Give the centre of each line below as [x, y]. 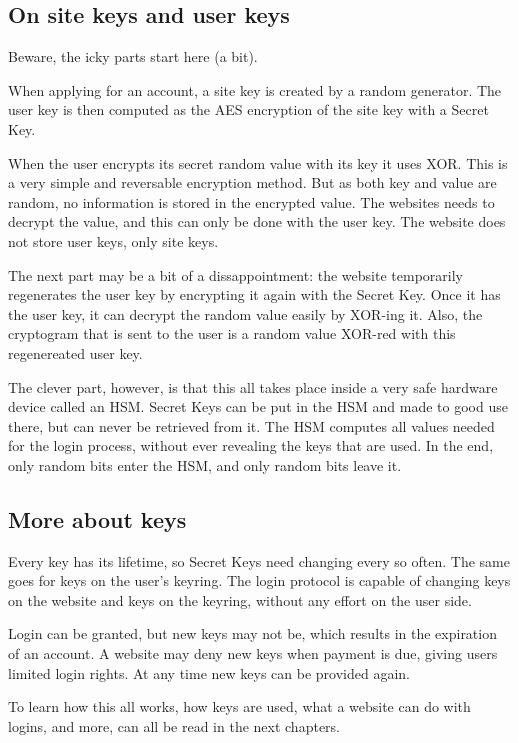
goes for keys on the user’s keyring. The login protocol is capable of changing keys [259, 580]
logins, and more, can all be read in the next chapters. [174, 725]
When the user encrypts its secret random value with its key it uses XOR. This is [258, 162]
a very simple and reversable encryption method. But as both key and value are [252, 182]
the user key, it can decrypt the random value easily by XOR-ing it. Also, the [245, 313]
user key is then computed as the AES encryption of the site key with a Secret [248, 109]
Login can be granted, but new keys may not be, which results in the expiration [252, 633]
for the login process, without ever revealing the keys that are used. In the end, [251, 445]
